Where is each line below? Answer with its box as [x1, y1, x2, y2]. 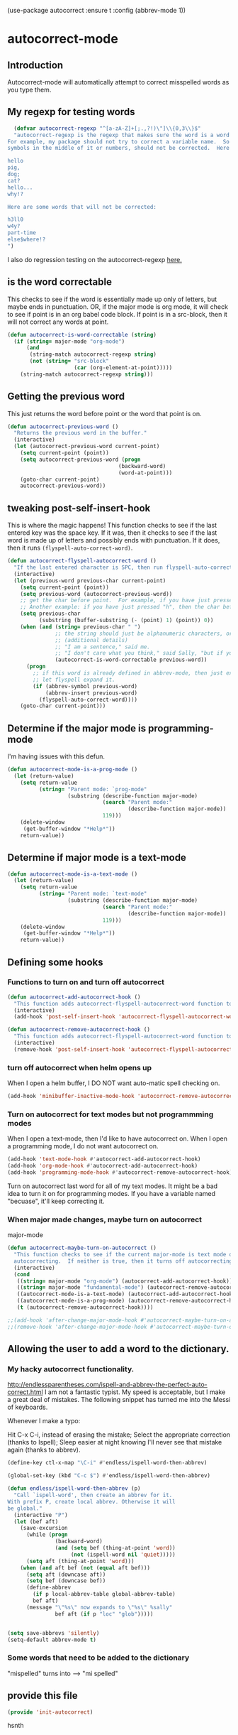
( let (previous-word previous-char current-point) [13, 577, 166, 584]
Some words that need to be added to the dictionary [7, 1653, 190, 1663]
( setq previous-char [20, 610, 81, 617]
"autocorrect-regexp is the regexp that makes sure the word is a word [13, 131, 230, 138]
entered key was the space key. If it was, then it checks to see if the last [7, 528, 217, 537]
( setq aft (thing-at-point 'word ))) [25, 1557, 135, 1565]
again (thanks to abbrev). [7, 1445, 81, 1454]
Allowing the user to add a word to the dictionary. [7, 1343, 229, 1355]
